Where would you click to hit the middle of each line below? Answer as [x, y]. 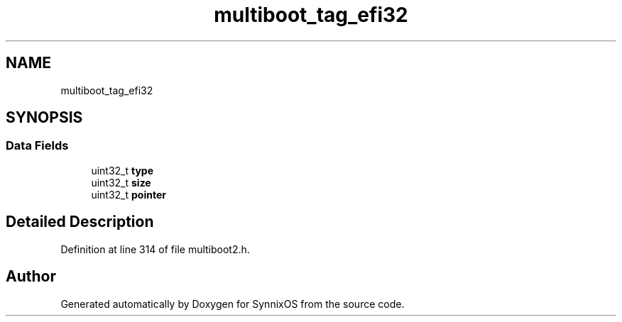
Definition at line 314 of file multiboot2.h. [155, 249]
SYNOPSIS [44, 118]
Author [31, 277]
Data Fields [37, 146]
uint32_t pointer [129, 194]
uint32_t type [122, 170]
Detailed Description [80, 222]
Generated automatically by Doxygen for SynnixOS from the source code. [233, 304]
